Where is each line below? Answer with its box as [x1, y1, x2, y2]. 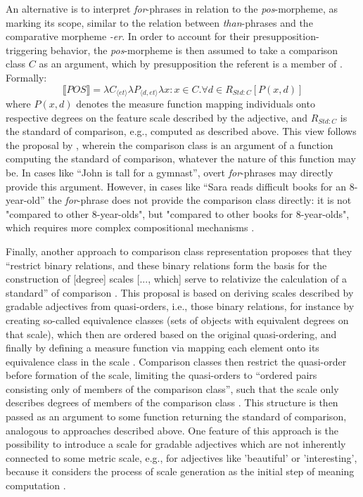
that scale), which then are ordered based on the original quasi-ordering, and [6, 326, 337, 341]
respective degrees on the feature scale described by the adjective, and [6, 110, 307, 124]
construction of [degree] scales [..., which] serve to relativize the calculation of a [6, 271, 347, 286]
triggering [6, 42, 48, 57]
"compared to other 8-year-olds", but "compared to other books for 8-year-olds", [6, 206, 350, 221]
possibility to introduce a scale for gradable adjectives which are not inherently [6, 437, 346, 451]
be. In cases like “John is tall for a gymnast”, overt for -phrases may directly [6, 164, 333, 179]
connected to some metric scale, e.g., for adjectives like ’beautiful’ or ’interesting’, [6, 450, 357, 465]
